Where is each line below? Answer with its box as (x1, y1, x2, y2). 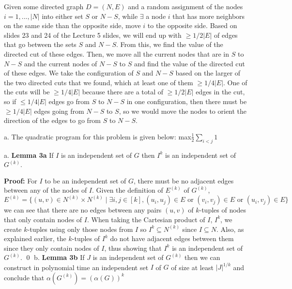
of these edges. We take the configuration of (4, 68, 134, 78)
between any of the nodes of (4, 185, 87, 195)
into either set (42, 11, 83, 21)
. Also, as (216, 224, 244, 234)
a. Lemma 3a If (4, 150, 54, 160)
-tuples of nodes (199, 205, 246, 215)
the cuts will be (4, 87, 50, 97)
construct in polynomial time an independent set (4, 262, 149, 272)
